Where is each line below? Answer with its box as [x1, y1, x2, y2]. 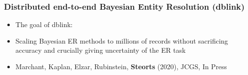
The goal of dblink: [15, 19, 73, 30]
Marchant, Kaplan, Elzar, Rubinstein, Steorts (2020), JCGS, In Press [15, 61, 227, 71]
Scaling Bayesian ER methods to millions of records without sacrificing [15, 35, 228, 45]
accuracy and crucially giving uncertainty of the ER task [15, 45, 186, 55]
